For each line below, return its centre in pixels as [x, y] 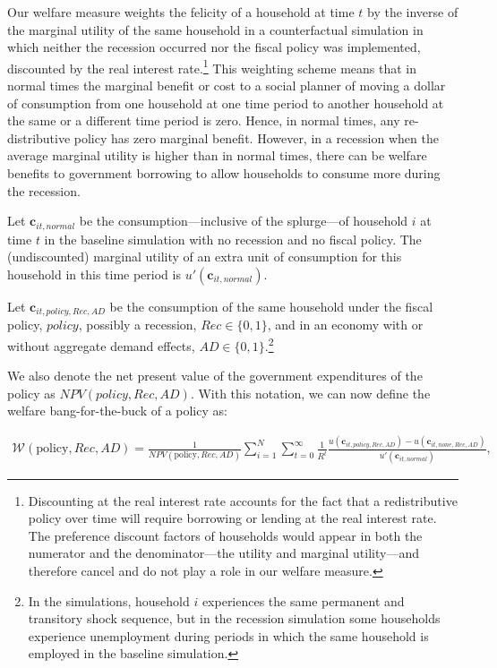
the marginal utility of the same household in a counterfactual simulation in [215, 29]
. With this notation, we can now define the [310, 393]
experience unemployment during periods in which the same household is [228, 635]
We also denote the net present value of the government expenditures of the [215, 376]
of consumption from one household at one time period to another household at [226, 103]
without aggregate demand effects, [101, 345]
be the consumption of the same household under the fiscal [271, 306]
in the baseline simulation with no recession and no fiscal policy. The [233, 239]
